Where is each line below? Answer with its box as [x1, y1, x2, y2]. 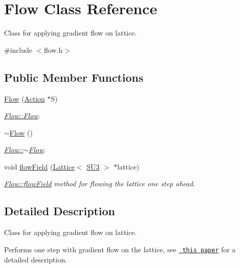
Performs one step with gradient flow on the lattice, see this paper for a [4, 244, 236, 254]
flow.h [44, 44, 63, 55]
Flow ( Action [4, 93, 45, 104]
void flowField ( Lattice [4, 161, 75, 172]
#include [4, 44, 33, 55]
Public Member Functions [4, 69, 143, 85]
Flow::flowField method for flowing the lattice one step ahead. [4, 178, 195, 189]
